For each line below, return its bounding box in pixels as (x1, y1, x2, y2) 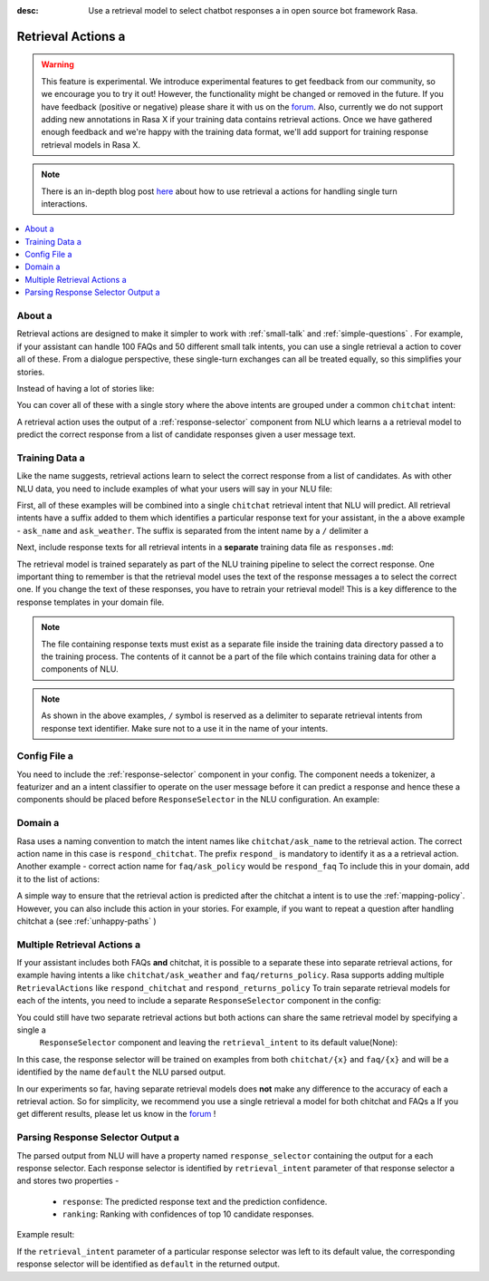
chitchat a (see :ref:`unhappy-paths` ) (16, 916, 157, 927)
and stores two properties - (16, 1175, 120, 1187)
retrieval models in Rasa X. (41, 139, 140, 150)
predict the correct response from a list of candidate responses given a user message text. (16, 429, 357, 440)
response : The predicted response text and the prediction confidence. (62, 1196, 328, 1207)
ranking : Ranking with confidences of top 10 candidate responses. (62, 1208, 314, 1219)
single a (16, 1024, 46, 1035)
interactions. (41, 198, 88, 209)
